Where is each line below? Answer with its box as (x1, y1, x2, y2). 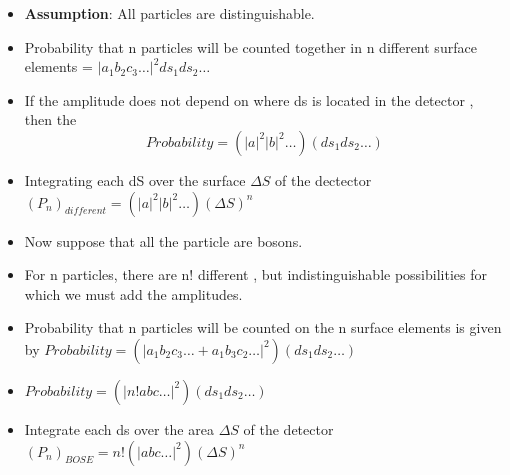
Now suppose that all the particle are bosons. (24, 230, 303, 251)
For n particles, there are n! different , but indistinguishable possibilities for (24, 264, 487, 285)
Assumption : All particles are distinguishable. (24, 3, 315, 23)
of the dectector (275, 169, 372, 190)
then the (24, 109, 77, 130)
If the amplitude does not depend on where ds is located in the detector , (24, 89, 474, 110)
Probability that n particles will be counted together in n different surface (24, 36, 477, 57)
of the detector (243, 418, 334, 439)
